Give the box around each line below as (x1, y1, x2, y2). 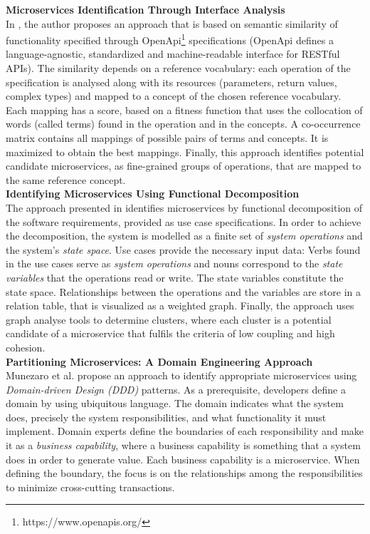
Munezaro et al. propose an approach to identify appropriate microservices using (6, 368, 357, 383)
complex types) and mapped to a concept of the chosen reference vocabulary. (6, 88, 342, 103)
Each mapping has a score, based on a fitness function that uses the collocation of (6, 102, 363, 117)
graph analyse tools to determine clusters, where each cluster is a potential (6, 312, 332, 327)
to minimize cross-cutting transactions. (6, 479, 175, 494)
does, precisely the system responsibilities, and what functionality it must (6, 409, 327, 424)
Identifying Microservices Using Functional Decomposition (6, 186, 300, 201)
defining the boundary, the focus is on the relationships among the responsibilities (6, 466, 363, 481)
